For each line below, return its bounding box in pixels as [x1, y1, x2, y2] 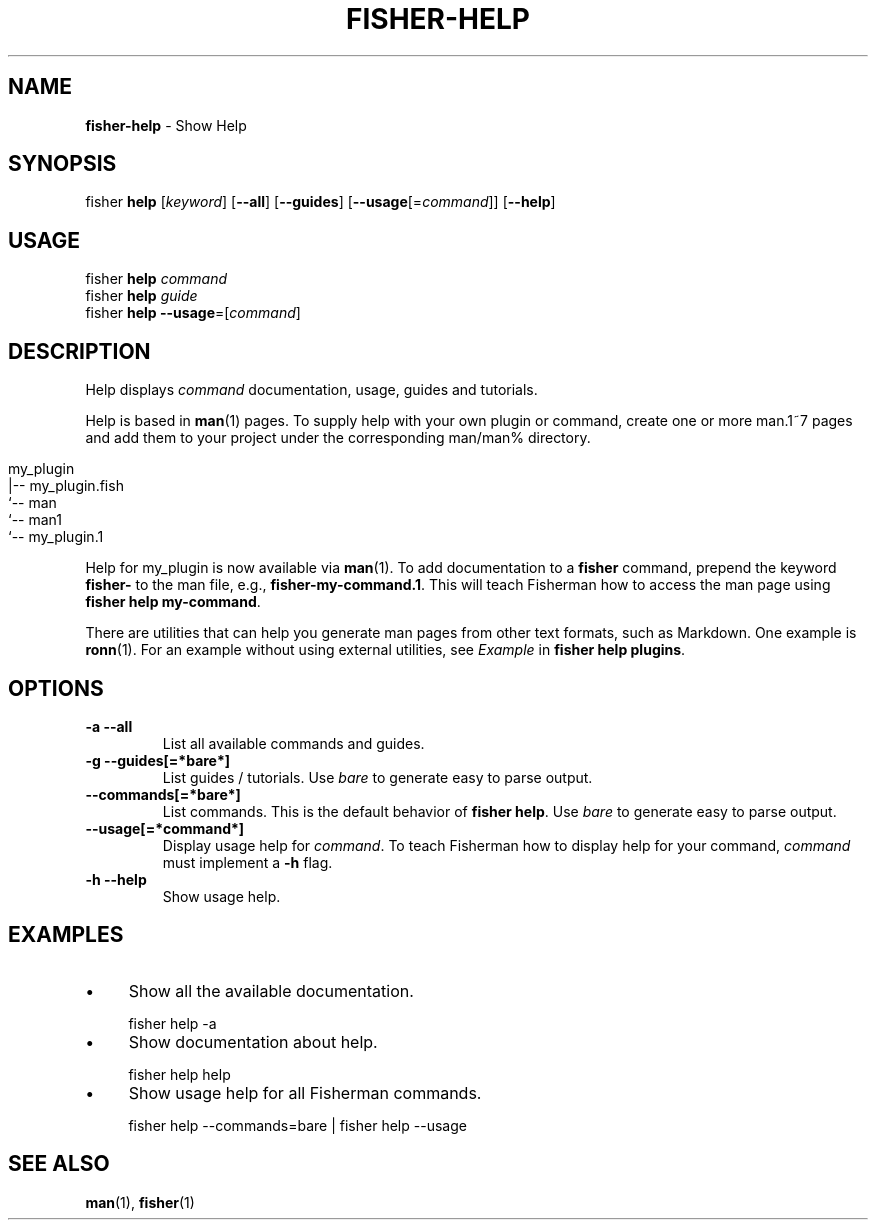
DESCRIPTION [8, 338, 151, 364]
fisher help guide [85, 287, 198, 305]
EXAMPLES [8, 922, 124, 948]
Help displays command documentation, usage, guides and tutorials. [85, 381, 538, 399]
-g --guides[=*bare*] [85, 751, 231, 769]
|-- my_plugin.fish [8, 477, 124, 495]
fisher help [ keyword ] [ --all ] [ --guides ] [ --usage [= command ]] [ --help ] [85, 193, 556, 211]
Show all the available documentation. [128, 980, 414, 1001]
